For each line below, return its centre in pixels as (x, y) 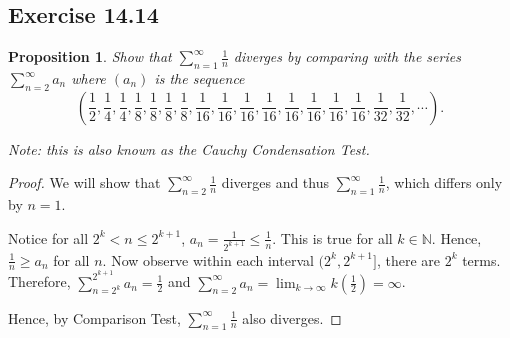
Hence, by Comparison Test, (94, 317)
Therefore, (39, 281)
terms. (481, 259)
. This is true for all (332, 237)
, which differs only (444, 182)
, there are (408, 259)
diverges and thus (275, 182)
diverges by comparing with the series (347, 56)
